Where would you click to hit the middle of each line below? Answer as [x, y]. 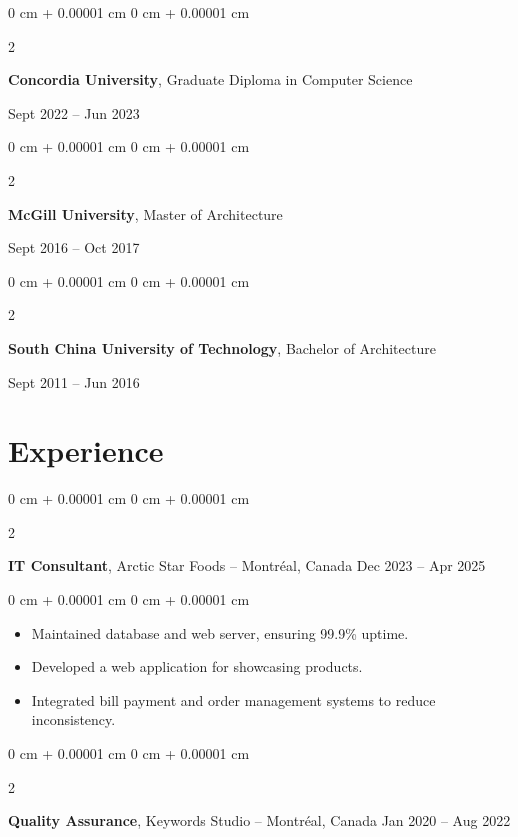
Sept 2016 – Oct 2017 [74, 247]
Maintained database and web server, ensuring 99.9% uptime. [220, 632]
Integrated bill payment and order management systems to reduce [233, 699]
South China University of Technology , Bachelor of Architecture [222, 347]
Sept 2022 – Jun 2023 [74, 112]
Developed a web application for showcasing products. [197, 666]
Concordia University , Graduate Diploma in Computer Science [210, 79]
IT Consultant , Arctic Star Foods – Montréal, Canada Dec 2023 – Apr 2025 [247, 565]
